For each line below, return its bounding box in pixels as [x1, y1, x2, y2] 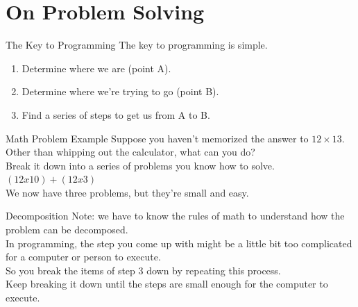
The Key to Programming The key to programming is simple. [6, 38, 268, 52]
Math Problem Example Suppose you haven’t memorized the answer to [6, 131, 309, 145]
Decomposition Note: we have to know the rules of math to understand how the [6, 208, 345, 223]
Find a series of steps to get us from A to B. [22, 107, 210, 122]
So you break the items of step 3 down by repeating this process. [6, 263, 281, 277]
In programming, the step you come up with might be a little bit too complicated [6, 235, 352, 250]
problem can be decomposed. [6, 222, 128, 237]
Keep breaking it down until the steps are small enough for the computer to [6, 276, 328, 291]
